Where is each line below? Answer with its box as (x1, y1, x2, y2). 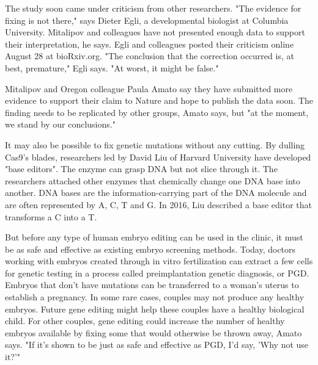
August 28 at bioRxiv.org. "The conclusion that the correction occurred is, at (5, 49, 294, 62)
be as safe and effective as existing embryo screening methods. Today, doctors (5, 242, 296, 255)
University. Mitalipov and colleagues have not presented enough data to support (5, 26, 305, 38)
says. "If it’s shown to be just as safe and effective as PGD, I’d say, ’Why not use (5, 338, 309, 351)
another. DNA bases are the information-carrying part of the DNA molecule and (5, 186, 307, 199)
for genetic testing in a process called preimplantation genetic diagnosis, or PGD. (5, 266, 309, 279)
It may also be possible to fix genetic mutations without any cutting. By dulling (5, 138, 305, 151)
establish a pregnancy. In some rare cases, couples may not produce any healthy (5, 291, 305, 303)
